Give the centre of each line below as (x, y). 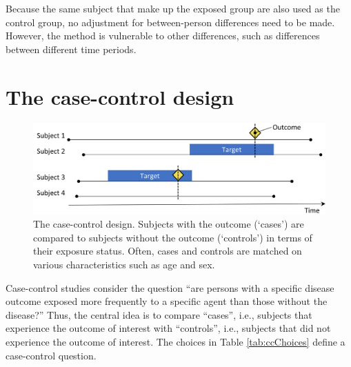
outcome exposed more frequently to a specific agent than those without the (167, 301)
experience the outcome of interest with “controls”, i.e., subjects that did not (168, 328)
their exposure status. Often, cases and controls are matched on (168, 251)
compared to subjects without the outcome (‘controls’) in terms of (173, 237)
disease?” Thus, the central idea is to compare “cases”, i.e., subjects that (159, 314)
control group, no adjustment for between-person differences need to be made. (170, 22)
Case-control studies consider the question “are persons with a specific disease (170, 287)
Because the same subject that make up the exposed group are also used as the (173, 8)
